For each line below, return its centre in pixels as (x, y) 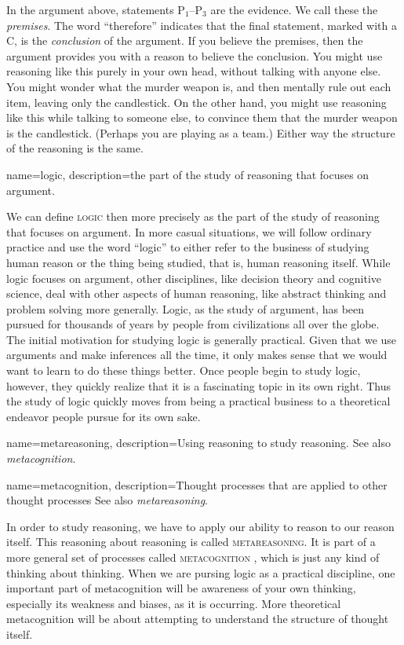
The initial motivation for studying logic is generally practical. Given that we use (202, 339)
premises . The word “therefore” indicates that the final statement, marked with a (202, 25)
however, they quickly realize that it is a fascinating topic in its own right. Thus (199, 385)
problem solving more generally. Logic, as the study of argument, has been (186, 308)
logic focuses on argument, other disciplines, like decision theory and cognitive (194, 278)
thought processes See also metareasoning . (107, 500)
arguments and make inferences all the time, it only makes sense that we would (197, 355)
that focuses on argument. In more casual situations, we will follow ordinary (189, 231)
